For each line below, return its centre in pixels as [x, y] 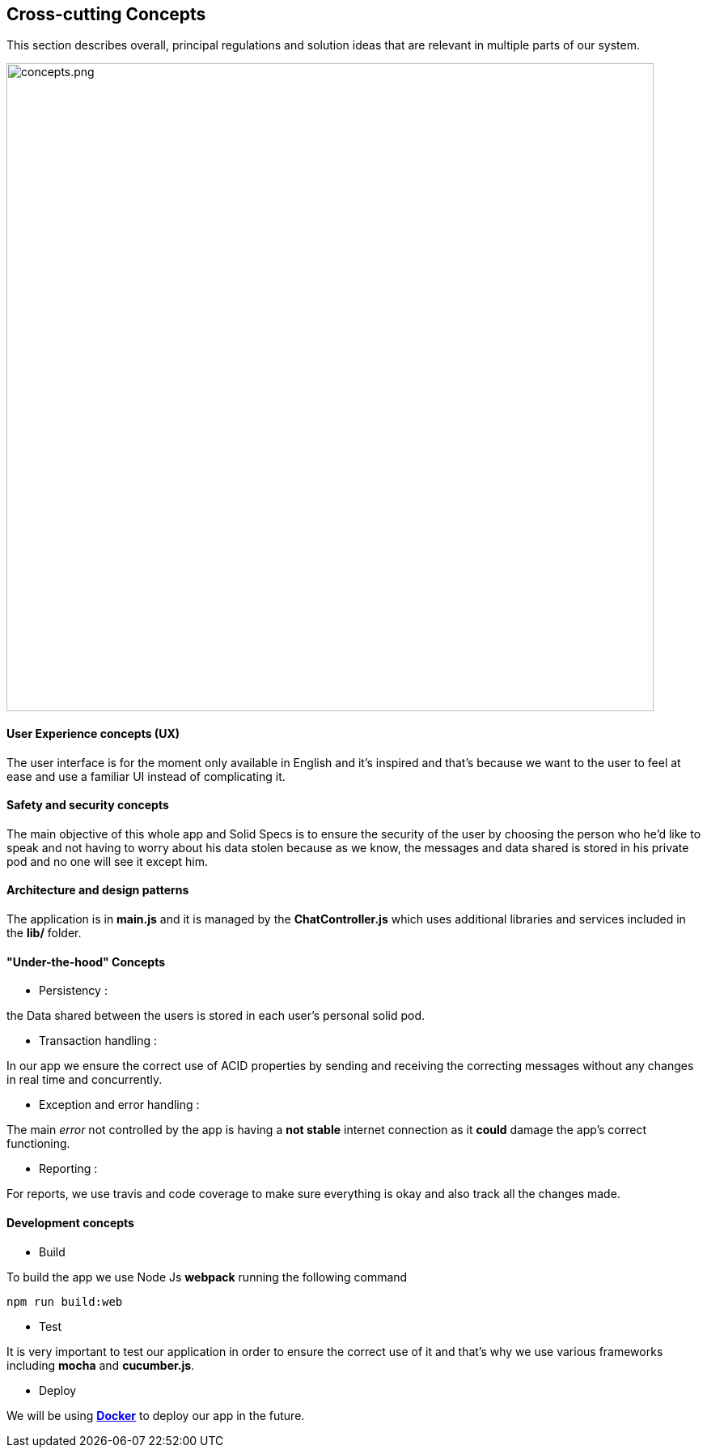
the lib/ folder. [44, 933]
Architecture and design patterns [98, 890]
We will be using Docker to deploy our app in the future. [156, 1415]
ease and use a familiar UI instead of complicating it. [146, 776]
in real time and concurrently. [85, 1080]
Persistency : [73, 991]
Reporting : [68, 1169]
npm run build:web [65, 1301]
